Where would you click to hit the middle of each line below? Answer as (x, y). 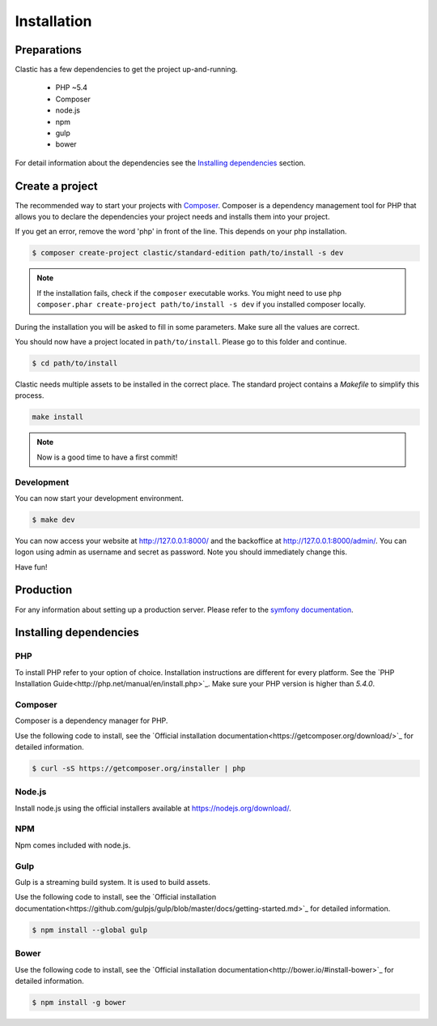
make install (58, 417)
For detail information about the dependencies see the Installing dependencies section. (160, 163)
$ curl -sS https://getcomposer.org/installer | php (139, 768)
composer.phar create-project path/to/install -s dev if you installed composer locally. (201, 305)
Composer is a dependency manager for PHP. (91, 720)
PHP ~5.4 (72, 88)
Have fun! (31, 566)
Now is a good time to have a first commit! (107, 457)
